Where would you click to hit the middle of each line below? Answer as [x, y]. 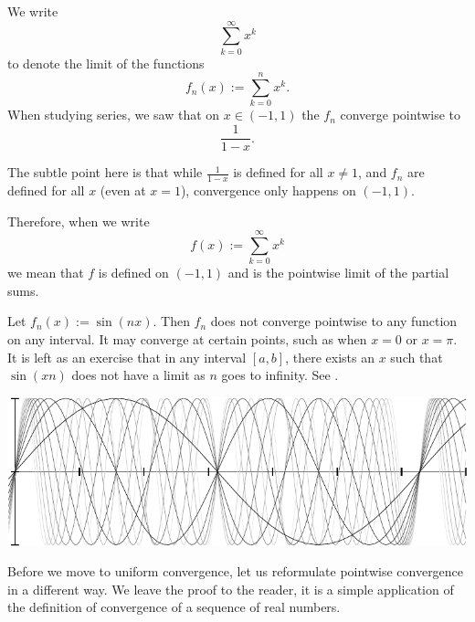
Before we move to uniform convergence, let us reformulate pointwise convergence [236, 571]
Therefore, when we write [79, 221]
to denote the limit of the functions [106, 63]
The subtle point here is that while [105, 172]
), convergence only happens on [268, 190]
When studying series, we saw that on [114, 115]
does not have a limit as [138, 375]
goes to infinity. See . [280, 375]
